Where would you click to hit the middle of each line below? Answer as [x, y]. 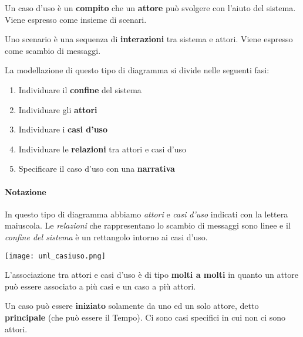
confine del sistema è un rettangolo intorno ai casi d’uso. [106, 236]
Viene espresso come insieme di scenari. [76, 19]
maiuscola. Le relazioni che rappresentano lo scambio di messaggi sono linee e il [148, 225]
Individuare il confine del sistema [80, 89]
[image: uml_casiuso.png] [55, 256]
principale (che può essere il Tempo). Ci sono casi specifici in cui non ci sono [145, 317]
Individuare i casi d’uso [63, 129]
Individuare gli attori [58, 109]
